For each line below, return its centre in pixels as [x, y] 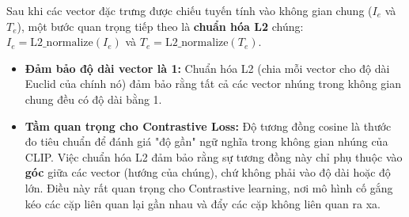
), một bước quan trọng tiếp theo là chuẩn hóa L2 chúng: [160, 26]
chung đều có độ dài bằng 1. [93, 99]
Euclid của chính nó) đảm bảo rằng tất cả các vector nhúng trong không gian [213, 84]
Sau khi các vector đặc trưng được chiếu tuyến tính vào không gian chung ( [189, 10]
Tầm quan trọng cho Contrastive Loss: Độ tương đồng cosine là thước [208, 126]
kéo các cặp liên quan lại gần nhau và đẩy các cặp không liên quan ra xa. [203, 203]
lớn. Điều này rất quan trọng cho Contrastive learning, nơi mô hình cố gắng [209, 187]
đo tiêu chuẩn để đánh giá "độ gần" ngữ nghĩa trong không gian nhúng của [206, 141]
